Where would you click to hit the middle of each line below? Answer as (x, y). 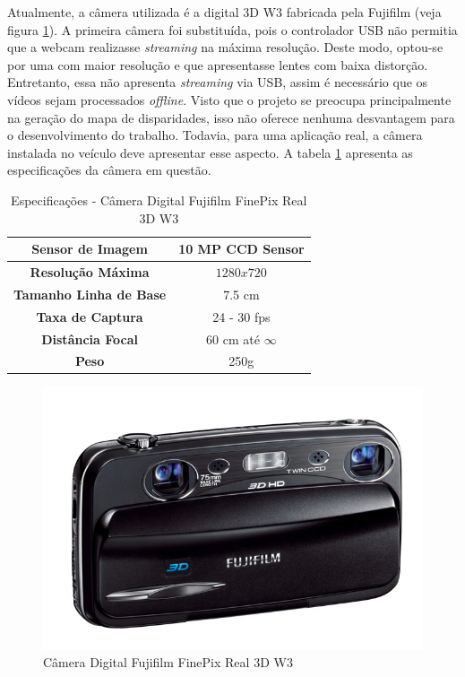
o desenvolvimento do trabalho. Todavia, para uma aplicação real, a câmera (215, 135)
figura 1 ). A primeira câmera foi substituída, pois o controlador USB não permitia (232, 29)
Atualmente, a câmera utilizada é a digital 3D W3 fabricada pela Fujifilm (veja (224, 12)
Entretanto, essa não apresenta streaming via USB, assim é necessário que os (218, 82)
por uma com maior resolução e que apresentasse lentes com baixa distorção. (218, 64)
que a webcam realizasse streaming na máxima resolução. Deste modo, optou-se (225, 47)
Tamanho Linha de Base (90, 294)
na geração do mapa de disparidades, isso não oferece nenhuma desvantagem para (231, 117)
